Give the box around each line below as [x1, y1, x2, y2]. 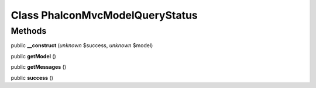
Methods [11, 26, 47, 36]
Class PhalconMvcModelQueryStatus [11, 9, 198, 22]
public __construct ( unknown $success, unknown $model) [11, 42, 153, 49]
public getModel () [11, 52, 57, 59]
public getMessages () [11, 64, 67, 71]
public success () [11, 74, 54, 81]
